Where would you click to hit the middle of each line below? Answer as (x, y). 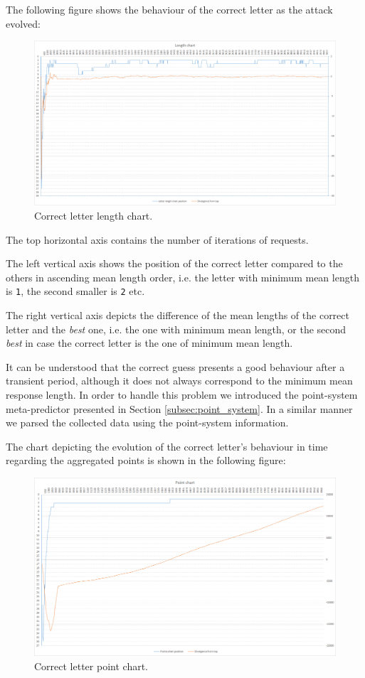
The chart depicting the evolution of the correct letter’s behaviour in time (167, 446)
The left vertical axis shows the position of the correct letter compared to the (174, 263)
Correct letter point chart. (91, 666)
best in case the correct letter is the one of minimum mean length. (149, 343)
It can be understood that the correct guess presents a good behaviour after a (175, 366)
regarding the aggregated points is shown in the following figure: (146, 460)
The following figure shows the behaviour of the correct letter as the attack (169, 9)
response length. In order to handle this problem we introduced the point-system (182, 395)
